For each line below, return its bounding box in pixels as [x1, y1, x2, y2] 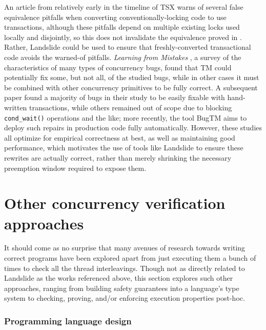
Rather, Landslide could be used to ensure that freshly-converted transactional [4, 42, 251, 52]
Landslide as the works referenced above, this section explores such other [4, 273, 233, 283]
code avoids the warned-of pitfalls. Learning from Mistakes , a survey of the [4, 51, 241, 62]
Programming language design [4, 314, 132, 327]
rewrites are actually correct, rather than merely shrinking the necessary [4, 152, 232, 163]
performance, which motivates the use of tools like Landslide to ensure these [4, 142, 243, 153]
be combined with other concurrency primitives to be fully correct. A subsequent [4, 82, 258, 92]
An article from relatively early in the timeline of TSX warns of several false [4, 2, 243, 12]
